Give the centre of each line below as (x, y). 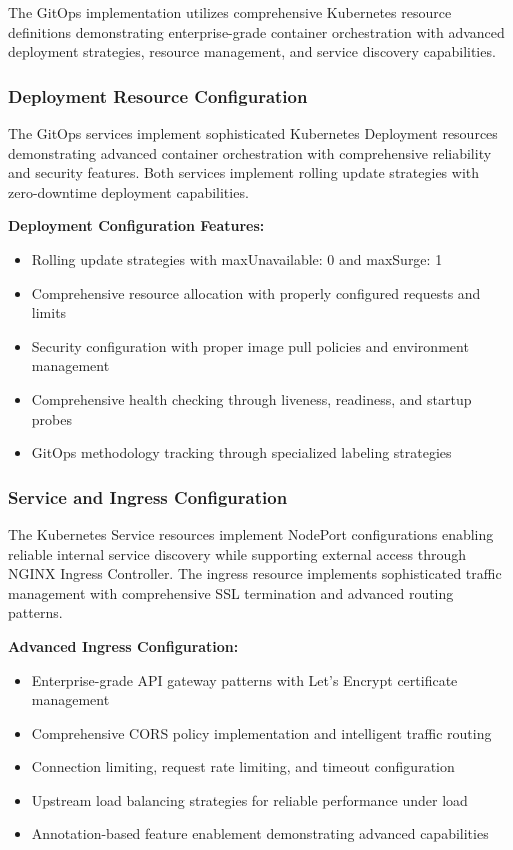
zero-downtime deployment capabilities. (128, 191)
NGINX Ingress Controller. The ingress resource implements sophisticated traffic (255, 573)
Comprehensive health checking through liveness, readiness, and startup (251, 398)
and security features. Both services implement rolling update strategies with (244, 172)
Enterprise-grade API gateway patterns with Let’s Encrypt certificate (244, 679)
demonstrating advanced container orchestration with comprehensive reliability (250, 152)
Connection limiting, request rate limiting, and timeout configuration (243, 766)
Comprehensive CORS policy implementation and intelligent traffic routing (261, 732)
